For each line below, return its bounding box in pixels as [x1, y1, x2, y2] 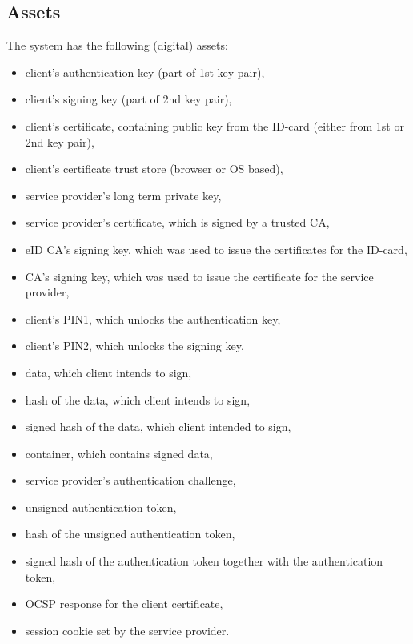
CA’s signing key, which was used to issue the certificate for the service [25, 268, 374, 284]
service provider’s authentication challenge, [25, 472, 236, 489]
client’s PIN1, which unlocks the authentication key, [25, 310, 281, 327]
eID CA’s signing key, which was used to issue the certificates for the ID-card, [25, 240, 407, 257]
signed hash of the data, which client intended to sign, [25, 418, 291, 435]
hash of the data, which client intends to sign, [25, 391, 251, 408]
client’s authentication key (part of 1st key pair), [25, 63, 265, 80]
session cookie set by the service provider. [25, 622, 230, 638]
